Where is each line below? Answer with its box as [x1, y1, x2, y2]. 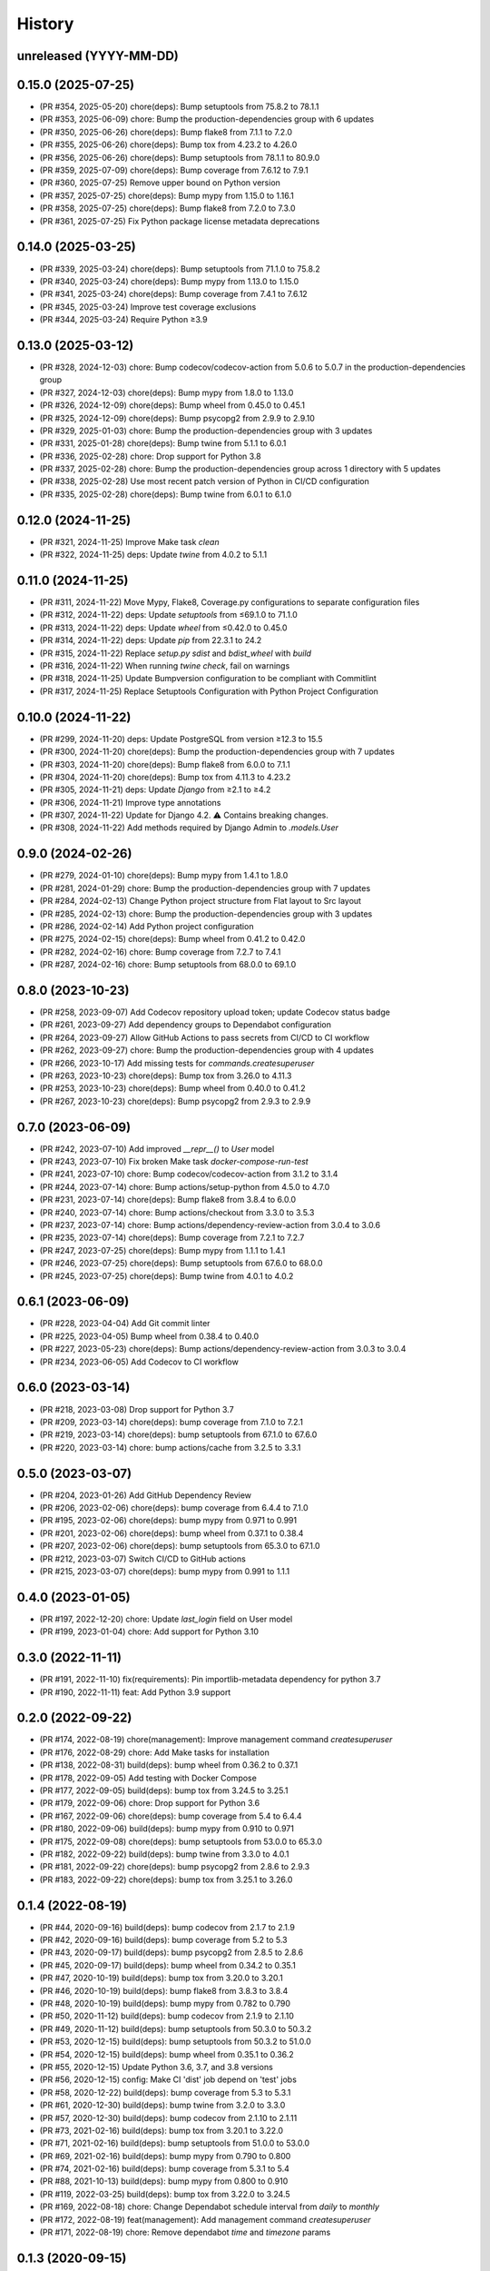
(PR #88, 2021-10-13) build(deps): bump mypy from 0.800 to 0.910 [39, 2176, 289, 2187]
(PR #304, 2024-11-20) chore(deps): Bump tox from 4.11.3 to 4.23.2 [39, 771, 291, 782]
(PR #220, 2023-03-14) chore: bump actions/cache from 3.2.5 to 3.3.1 [39, 1442, 301, 1453]
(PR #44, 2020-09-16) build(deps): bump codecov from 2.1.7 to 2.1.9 [39, 1921, 295, 1932]
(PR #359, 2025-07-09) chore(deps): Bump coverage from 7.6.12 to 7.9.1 [39, 164, 309, 176]
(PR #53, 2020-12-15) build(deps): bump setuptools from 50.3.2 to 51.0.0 [39, 2036, 312, 2048]
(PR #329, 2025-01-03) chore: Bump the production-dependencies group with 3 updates [39, 425, 373, 436]
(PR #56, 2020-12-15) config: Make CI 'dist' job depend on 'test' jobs [39, 2074, 297, 2085]
